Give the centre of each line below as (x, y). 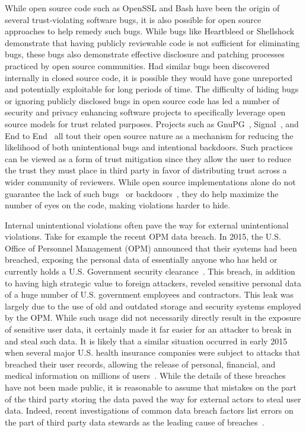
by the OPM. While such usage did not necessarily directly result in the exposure (153, 317)
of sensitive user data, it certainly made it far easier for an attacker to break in (148, 329)
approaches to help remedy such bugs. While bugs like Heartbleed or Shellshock (150, 31)
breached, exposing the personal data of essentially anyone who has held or (141, 259)
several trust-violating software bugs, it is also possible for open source (133, 19)
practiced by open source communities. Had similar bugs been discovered (137, 65)
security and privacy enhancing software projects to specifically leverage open (145, 112)
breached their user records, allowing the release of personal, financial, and (140, 364)
